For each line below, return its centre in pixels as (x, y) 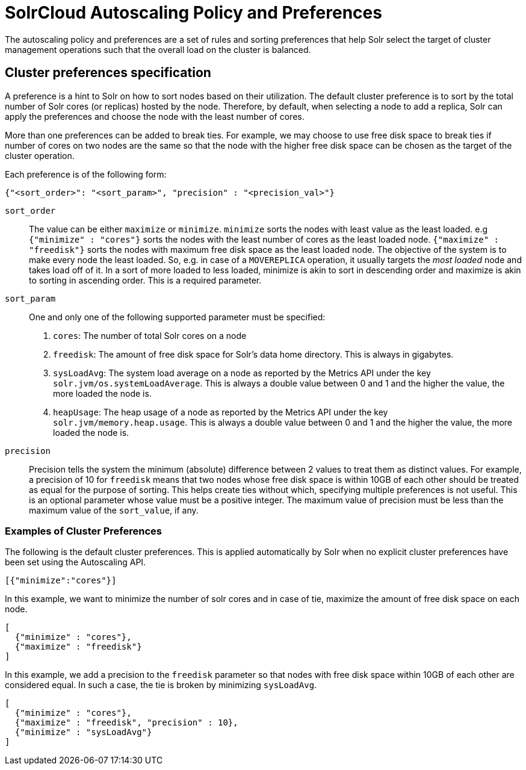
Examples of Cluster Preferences (83, 531)
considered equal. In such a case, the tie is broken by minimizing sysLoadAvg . (161, 685)
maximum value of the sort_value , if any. (114, 510)
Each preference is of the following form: (86, 174)
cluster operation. (40, 155)
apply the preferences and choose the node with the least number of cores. (155, 116)
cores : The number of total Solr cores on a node (150, 335)
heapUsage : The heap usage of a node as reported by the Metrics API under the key (221, 412)
